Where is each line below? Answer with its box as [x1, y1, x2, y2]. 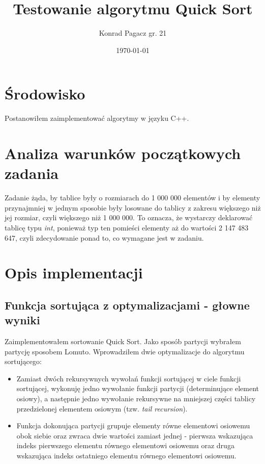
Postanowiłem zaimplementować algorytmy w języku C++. [5, 113, 189, 123]
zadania [5, 163, 58, 184]
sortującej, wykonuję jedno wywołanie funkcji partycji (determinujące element [16, 383, 259, 394]
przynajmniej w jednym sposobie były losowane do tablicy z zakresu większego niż [5, 202, 261, 213]
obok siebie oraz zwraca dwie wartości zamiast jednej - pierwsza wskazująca [16, 430, 253, 441]
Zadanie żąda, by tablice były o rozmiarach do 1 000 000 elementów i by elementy [5, 192, 260, 203]
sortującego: [5, 356, 42, 367]
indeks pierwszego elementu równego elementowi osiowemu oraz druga [16, 440, 234, 451]
